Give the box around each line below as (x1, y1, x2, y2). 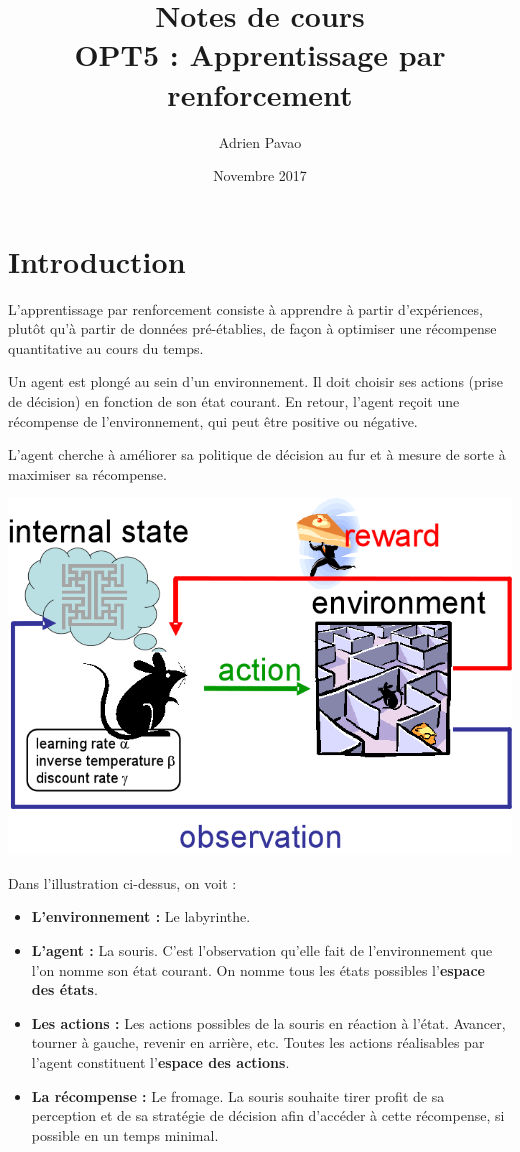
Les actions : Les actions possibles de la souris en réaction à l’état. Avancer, (31, 1012, 506, 1033)
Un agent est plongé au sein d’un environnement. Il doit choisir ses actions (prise (8, 371, 503, 392)
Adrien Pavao (218, 131, 302, 152)
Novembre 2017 (213, 165, 307, 186)
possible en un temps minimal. (31, 1124, 219, 1145)
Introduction (8, 240, 186, 281)
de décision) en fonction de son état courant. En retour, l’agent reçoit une (8, 391, 460, 411)
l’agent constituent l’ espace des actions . (31, 1051, 290, 1072)
